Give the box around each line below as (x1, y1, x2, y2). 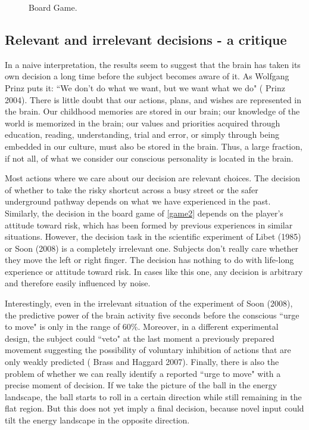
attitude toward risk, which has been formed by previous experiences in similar (5, 218, 293, 231)
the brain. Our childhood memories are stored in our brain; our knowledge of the (5, 105, 300, 117)
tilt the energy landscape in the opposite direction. (5, 414, 190, 426)
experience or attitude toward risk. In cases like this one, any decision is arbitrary (5, 265, 303, 277)
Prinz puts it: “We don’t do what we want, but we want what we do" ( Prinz (5, 81, 285, 94)
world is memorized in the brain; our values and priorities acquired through (5, 116, 280, 129)
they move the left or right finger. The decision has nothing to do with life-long (5, 253, 294, 266)
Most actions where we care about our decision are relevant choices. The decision (5, 172, 300, 184)
